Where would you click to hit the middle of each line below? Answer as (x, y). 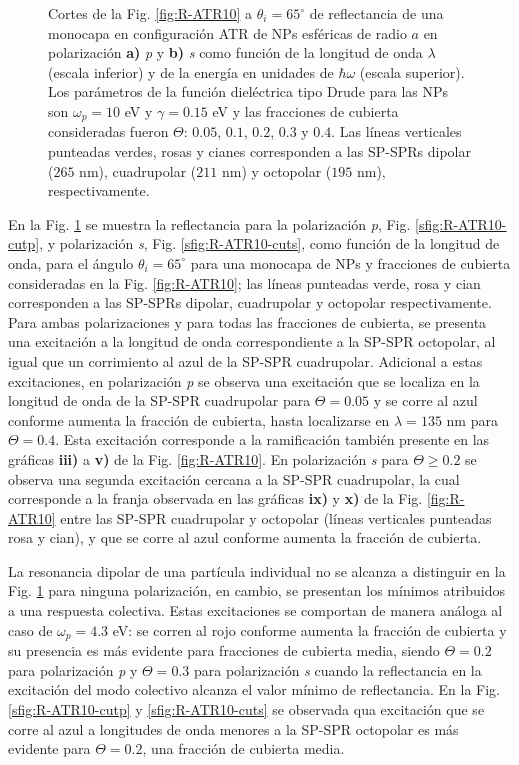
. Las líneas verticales (396, 131)
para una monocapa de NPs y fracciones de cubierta (350, 262)
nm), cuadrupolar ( (138, 170)
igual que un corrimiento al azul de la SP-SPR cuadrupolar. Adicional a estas (245, 360)
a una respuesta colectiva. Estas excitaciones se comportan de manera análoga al (255, 610)
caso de (30, 629)
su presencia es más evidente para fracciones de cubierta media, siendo (224, 650)
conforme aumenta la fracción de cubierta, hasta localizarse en (199, 419)
